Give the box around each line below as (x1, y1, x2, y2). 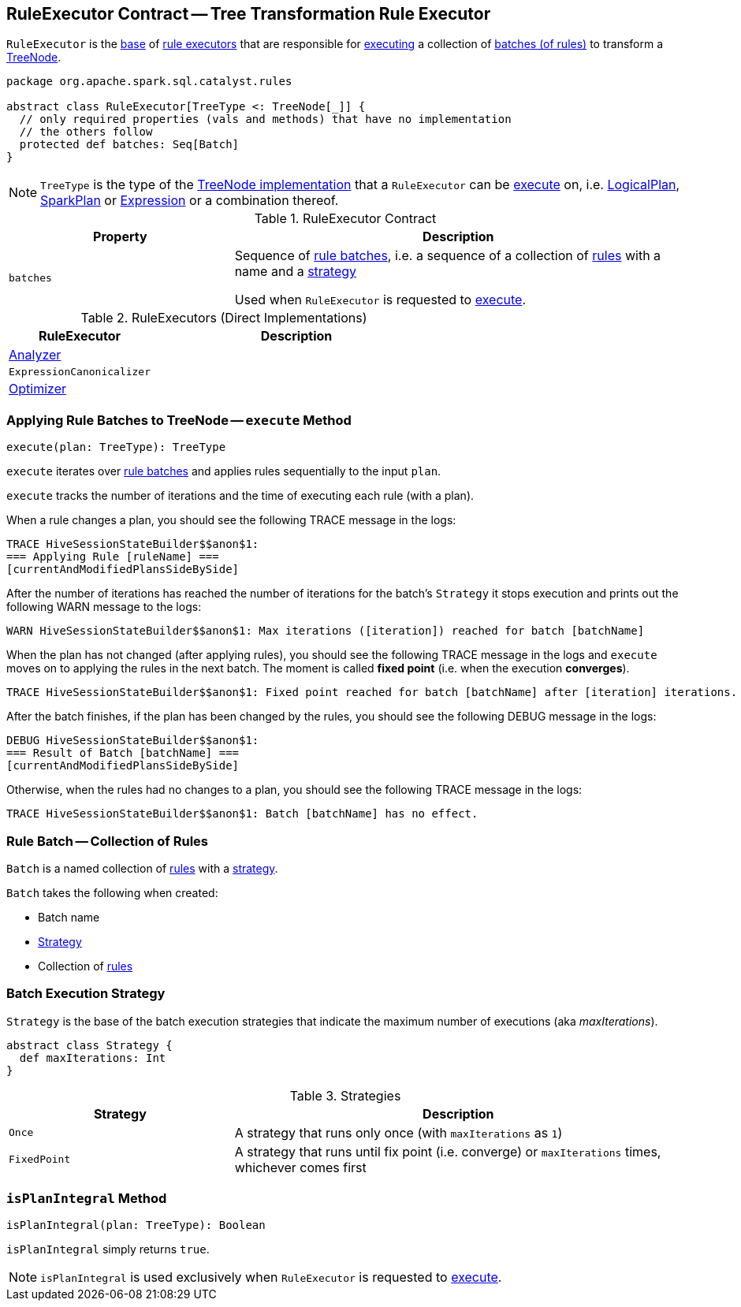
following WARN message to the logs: (6, 600, 202, 614)
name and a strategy (234, 263, 357, 280)
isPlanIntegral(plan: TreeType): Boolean (6, 1219, 266, 1232)
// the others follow (19, 125, 153, 139)
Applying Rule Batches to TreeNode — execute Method (6, 411, 352, 428)
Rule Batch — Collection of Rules (6, 832, 209, 849)
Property (93, 229, 147, 245)
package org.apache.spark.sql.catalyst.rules (6, 75, 292, 88)
